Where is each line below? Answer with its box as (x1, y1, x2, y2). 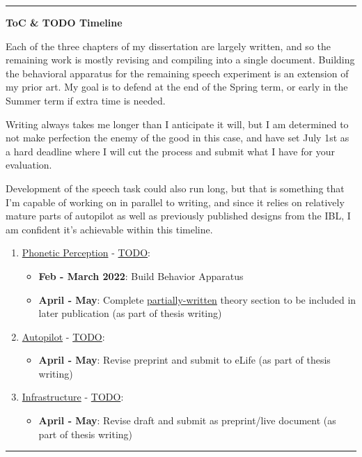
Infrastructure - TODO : (22, 389, 124, 404)
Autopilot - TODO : (22, 329, 105, 343)
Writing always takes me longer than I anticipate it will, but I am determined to (6, 116, 349, 131)
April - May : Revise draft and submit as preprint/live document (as (38, 413, 336, 428)
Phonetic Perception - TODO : (22, 245, 151, 260)
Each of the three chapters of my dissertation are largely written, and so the (6, 38, 331, 53)
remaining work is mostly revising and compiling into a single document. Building (6, 52, 355, 67)
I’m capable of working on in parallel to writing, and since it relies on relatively (6, 194, 345, 209)
